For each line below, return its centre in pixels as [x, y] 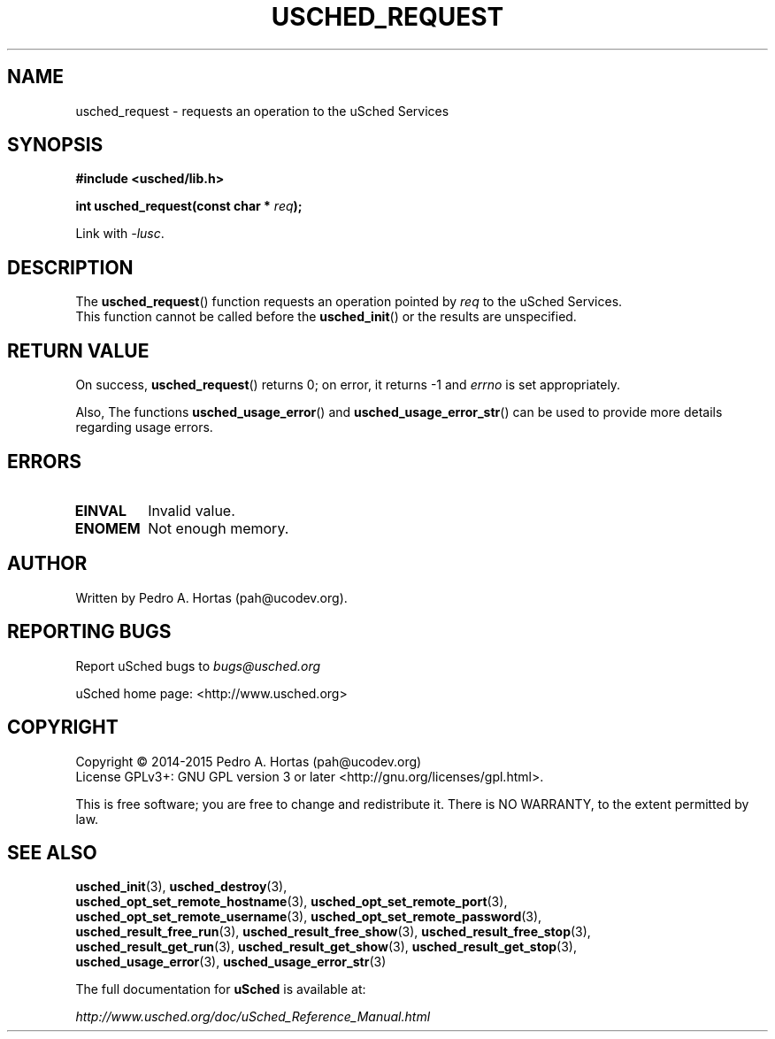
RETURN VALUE [78, 350]
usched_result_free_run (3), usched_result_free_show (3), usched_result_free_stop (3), [333, 932]
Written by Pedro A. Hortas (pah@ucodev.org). [211, 597]
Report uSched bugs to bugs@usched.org [198, 666]
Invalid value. [192, 510]
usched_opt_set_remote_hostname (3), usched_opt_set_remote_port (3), [292, 902]
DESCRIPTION [70, 267]
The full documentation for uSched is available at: [221, 989]
